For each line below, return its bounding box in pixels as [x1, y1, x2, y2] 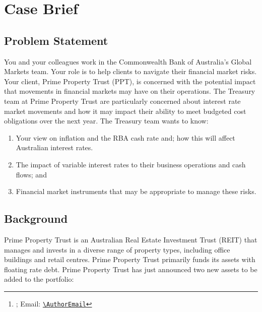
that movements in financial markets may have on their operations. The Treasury [4, 86, 255, 96]
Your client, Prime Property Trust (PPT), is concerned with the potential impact [4, 76, 256, 86]
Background [4, 211, 68, 226]
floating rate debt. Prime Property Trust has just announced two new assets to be [4, 264, 257, 274]
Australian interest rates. [16, 142, 93, 153]
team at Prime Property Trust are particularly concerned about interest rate [4, 95, 241, 106]
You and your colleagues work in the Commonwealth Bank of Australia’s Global [4, 56, 252, 67]
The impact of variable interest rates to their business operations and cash [16, 159, 246, 169]
